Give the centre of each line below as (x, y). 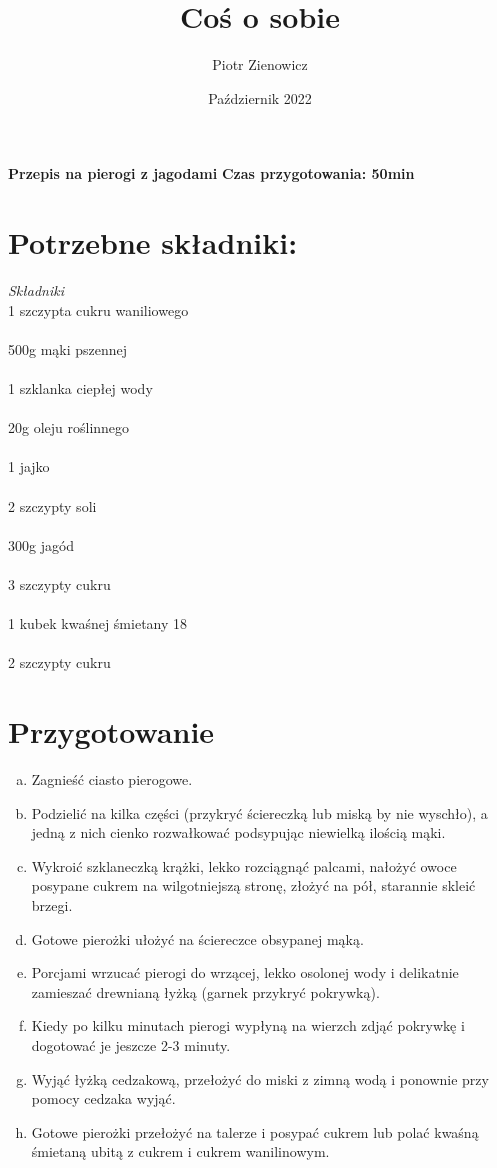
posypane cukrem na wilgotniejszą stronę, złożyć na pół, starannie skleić (253, 885)
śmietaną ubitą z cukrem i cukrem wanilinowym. (180, 1151)
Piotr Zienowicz (260, 64)
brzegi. (52, 905)
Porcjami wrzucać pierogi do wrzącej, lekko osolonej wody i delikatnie (245, 972)
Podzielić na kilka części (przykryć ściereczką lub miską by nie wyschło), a (259, 812)
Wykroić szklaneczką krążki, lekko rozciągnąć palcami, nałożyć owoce (244, 865)
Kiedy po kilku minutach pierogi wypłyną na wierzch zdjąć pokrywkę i (248, 1025)
